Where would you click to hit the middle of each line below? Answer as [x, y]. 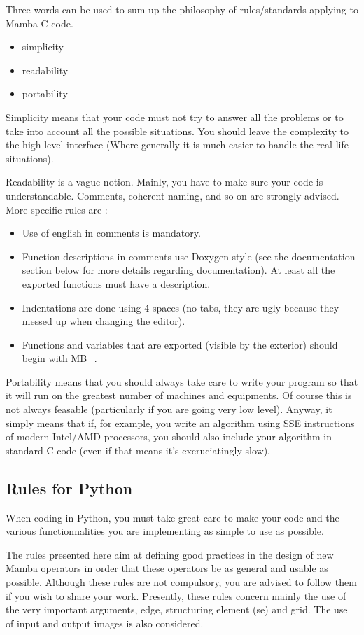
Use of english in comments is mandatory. [111, 233]
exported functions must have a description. [116, 283]
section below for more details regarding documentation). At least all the [178, 270]
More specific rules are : [57, 209]
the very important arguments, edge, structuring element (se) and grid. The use [177, 609]
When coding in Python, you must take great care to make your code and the [173, 517]
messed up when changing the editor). [104, 321]
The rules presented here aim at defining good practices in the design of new [170, 554]
